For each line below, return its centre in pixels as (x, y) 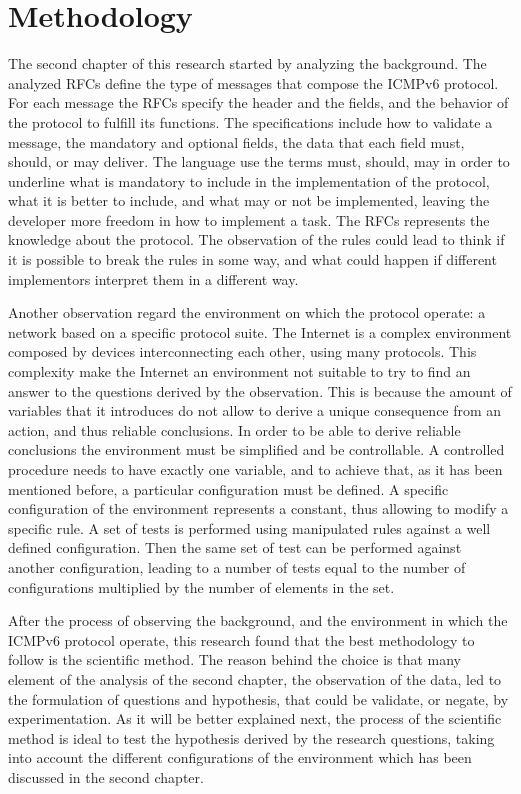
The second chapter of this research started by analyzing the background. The (247, 63)
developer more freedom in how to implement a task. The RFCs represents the (249, 219)
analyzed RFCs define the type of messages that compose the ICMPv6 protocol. (253, 82)
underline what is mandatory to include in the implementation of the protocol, (249, 180)
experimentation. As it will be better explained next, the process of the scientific (255, 718)
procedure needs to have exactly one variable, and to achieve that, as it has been (255, 469)
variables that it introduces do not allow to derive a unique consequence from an (255, 410)
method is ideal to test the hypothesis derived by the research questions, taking (251, 737)
